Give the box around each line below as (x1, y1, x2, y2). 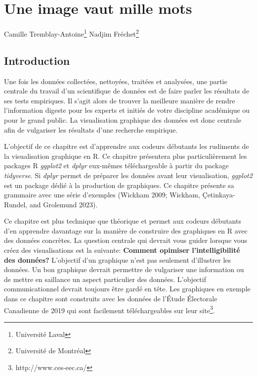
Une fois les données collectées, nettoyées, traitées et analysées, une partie (4, 76, 227, 86)
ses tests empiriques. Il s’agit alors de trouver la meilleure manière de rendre (4, 95, 235, 105)
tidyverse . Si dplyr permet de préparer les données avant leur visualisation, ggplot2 (4, 170, 253, 180)
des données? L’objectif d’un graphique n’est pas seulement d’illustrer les (4, 254, 231, 265)
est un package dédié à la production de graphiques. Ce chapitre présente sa (4, 180, 234, 190)
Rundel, (4, 199, 28, 209)
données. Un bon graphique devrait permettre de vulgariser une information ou (4, 264, 244, 275)
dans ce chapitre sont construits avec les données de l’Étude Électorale (4, 293, 217, 304)
